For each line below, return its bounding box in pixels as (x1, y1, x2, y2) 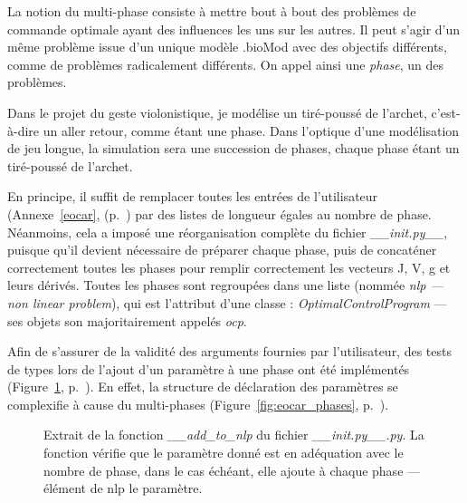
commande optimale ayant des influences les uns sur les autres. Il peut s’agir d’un (7, 19, 461, 38)
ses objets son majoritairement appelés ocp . (7, 311, 247, 330)
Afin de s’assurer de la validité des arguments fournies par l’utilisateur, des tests (7, 342, 452, 361)
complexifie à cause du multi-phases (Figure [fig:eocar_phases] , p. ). (7, 394, 389, 413)
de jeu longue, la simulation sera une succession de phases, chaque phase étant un (7, 139, 460, 158)
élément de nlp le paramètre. (43, 479, 203, 498)
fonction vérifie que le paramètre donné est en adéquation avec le (43, 443, 404, 462)
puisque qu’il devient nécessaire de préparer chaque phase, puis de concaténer (7, 240, 437, 259)
